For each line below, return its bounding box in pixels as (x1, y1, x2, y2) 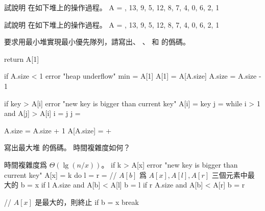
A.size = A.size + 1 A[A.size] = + (4, 125, 112, 135)
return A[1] (4, 53, 39, 64)
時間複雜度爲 (4, 159, 47, 170)
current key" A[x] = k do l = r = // (4, 169, 117, 180)
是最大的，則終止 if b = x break (35, 196, 139, 207)
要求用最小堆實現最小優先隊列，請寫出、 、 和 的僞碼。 (4, 36, 190, 47)
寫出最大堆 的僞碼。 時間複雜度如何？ (4, 142, 131, 153)
